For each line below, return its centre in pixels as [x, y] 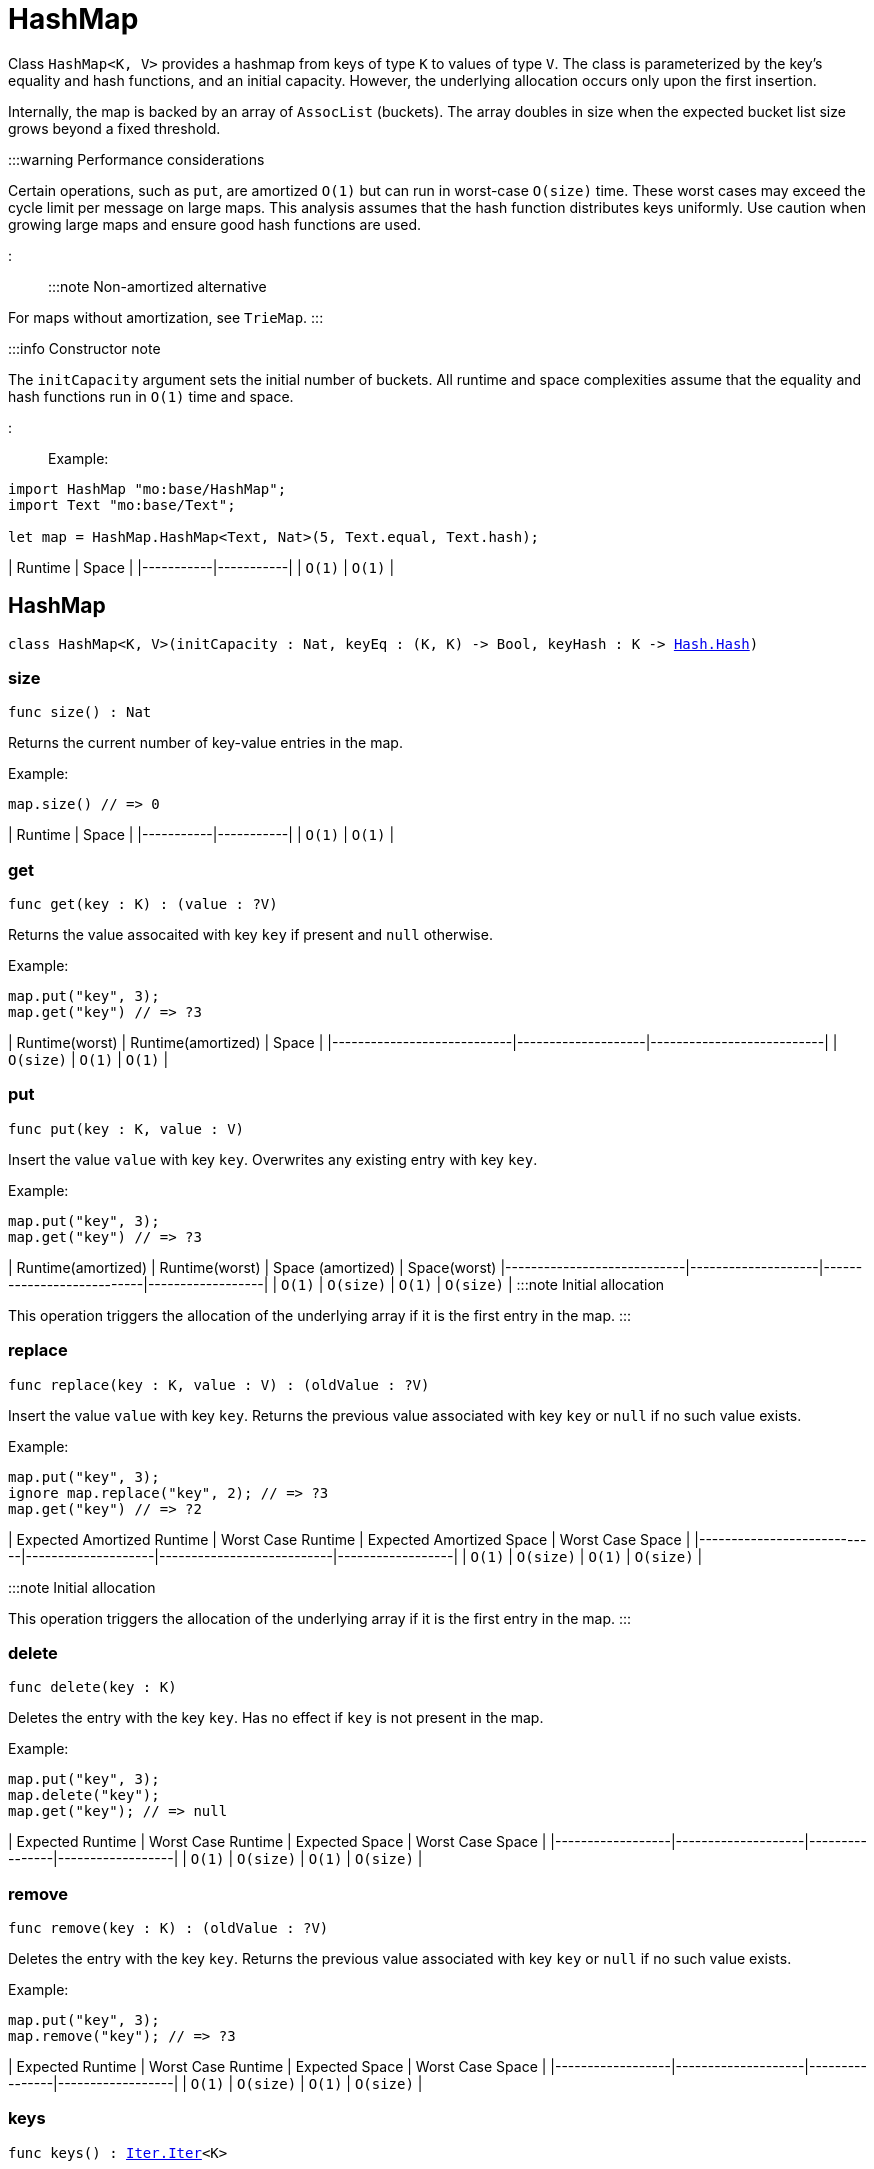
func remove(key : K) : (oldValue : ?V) [168, 1928]
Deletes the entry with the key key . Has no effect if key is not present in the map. [276, 1718]
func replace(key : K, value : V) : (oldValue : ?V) [219, 1384]
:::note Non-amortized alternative [157, 286]
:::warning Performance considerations [136, 159]
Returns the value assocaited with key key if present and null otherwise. [250, 935]
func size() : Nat [80, 712]
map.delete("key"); [84, 1795]
